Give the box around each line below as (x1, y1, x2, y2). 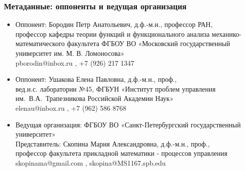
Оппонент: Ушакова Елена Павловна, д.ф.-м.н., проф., (15, 74, 177, 84)
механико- (212, 28, 242, 39)
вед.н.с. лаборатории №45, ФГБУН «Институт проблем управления (15, 83, 216, 94)
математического (15, 38, 65, 49)
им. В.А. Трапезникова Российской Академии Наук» (15, 93, 174, 103)
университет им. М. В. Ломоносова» (15, 48, 125, 58)
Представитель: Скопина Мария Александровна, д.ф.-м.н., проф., (15, 138, 210, 148)
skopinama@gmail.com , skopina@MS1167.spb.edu (15, 157, 166, 168)
